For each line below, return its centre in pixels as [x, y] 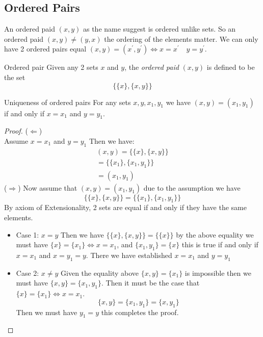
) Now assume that [48, 187]
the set [15, 77]
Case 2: [28, 273]
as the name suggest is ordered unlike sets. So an [159, 29]
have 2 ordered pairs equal [45, 49]
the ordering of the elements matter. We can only [181, 38]
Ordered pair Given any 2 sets [51, 67]
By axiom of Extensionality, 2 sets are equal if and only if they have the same [125, 207]
